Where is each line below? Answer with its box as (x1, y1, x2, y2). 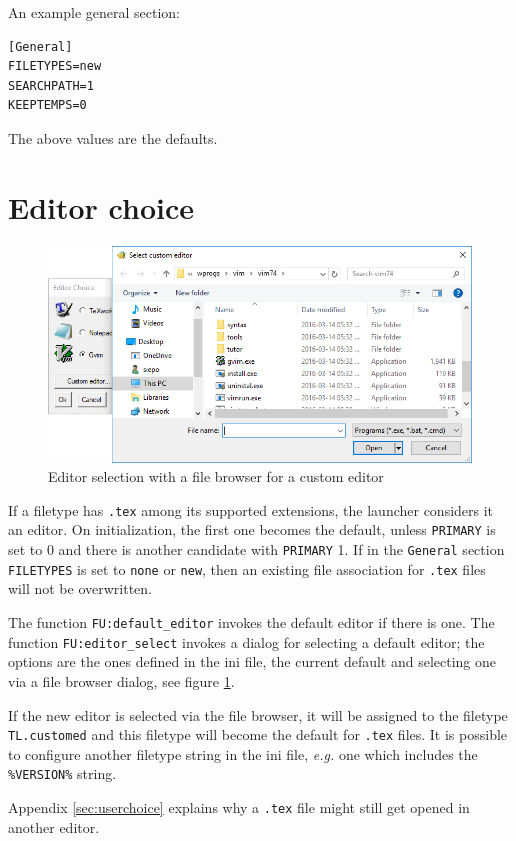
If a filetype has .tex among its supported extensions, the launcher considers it (8, 499, 494, 520)
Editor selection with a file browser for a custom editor (48, 466, 384, 487)
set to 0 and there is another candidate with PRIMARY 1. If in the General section (8, 539, 505, 560)
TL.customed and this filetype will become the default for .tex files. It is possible (8, 724, 508, 745)
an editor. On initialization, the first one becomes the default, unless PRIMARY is (8, 519, 496, 540)
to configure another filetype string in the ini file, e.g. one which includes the (8, 743, 478, 764)
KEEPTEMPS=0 (8, 98, 87, 113)
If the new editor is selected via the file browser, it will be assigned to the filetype (8, 704, 508, 725)
